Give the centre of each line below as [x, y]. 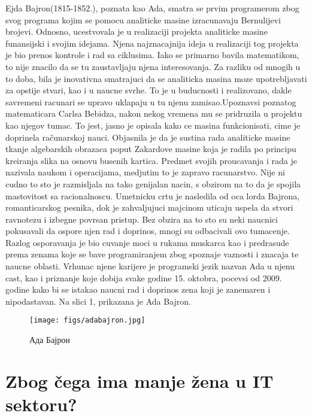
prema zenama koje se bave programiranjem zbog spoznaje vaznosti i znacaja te [152, 254]
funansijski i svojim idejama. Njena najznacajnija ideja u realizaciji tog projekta [152, 43]
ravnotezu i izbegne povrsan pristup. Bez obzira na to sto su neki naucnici [142, 219]
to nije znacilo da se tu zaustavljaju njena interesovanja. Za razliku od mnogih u [153, 66]
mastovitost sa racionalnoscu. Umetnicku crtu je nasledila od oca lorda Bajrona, [153, 195]
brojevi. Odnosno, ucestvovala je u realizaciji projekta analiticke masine [137, 31]
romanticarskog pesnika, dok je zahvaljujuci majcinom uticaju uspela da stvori [149, 207]
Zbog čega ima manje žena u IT [140, 380]
